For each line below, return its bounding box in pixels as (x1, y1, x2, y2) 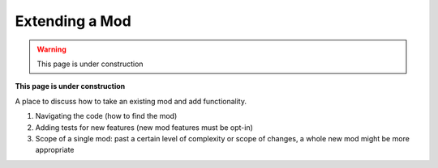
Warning (36, 44, 67, 54)
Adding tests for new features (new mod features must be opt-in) (35, 122, 253, 132)
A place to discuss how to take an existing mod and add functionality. (15, 96, 247, 106)
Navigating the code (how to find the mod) (35, 111, 178, 121)
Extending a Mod (15, 12, 131, 30)
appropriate (35, 145, 75, 155)
